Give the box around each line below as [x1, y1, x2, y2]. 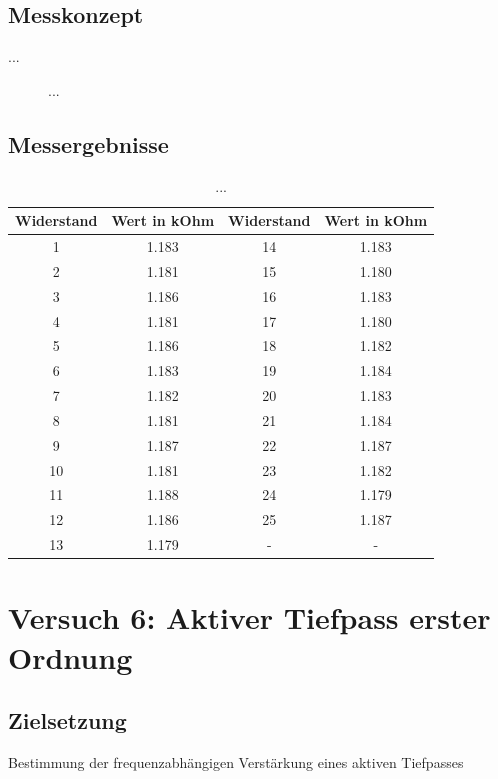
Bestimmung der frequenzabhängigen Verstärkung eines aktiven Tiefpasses [8, 752, 464, 773]
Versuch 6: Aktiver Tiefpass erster [8, 597, 491, 638]
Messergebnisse [8, 128, 169, 159]
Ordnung [8, 636, 133, 677]
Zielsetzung [8, 705, 127, 736]
